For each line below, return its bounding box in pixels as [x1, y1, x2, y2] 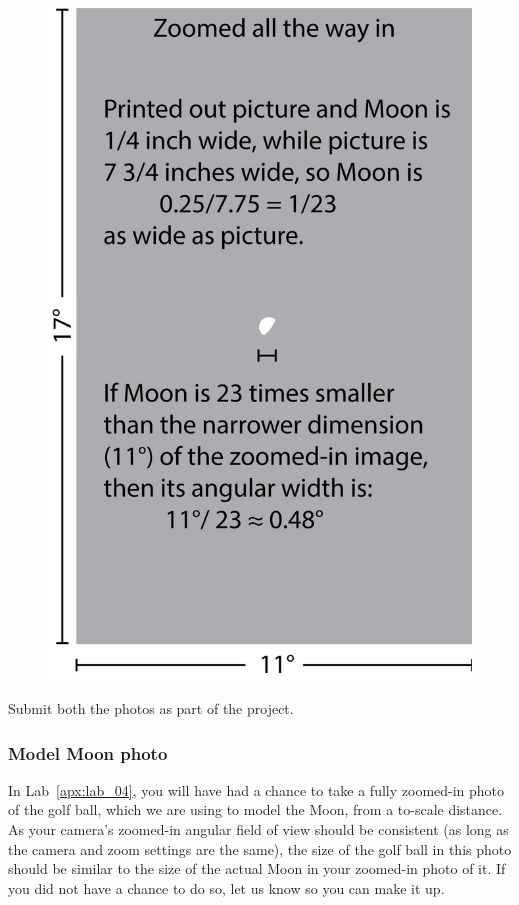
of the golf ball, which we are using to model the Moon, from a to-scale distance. [8, 799, 503, 820]
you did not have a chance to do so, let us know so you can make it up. [8, 877, 445, 898]
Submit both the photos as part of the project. [8, 698, 294, 719]
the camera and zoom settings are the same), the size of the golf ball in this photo [8, 838, 512, 859]
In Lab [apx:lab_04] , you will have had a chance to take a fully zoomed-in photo [8, 779, 505, 800]
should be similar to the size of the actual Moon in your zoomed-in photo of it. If [8, 858, 506, 879]
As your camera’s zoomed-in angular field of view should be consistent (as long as [8, 819, 509, 840]
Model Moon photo [8, 740, 168, 765]
